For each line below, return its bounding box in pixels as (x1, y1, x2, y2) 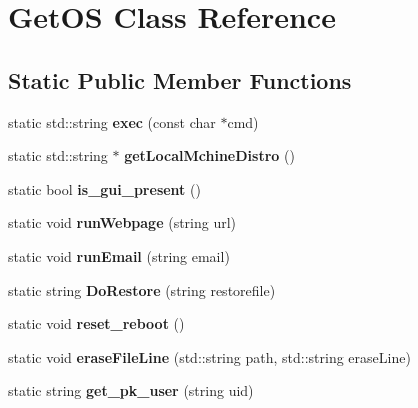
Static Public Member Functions (8, 64, 352, 95)
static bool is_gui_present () (8, 178, 201, 199)
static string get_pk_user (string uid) (8, 380, 254, 401)
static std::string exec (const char (8, 111, 216, 132)
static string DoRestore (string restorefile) (8, 279, 276, 300)
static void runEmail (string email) (8, 245, 230, 266)
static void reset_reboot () (8, 313, 185, 334)
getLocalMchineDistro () (124, 145, 295, 166)
